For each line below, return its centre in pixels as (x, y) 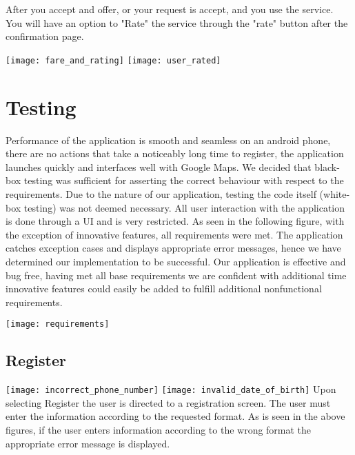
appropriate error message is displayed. (88, 443)
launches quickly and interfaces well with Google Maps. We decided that (159, 166)
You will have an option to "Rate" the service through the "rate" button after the (177, 22)
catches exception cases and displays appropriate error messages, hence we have (173, 248)
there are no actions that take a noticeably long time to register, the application (175, 153)
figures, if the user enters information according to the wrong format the (159, 429)
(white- (335, 193)
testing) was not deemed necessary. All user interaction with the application (184, 207)
